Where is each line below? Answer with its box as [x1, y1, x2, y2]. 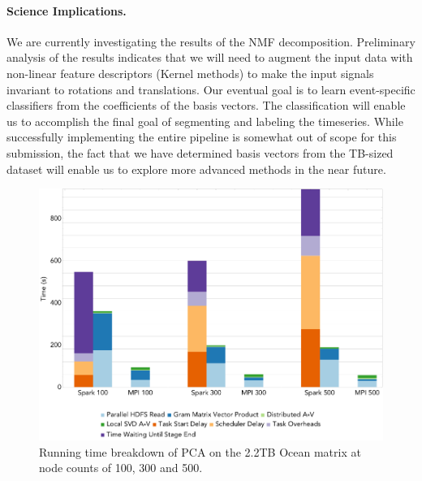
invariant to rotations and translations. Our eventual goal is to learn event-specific [6, 80, 416, 97]
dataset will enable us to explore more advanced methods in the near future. [6, 160, 386, 177]
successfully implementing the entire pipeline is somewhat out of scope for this [6, 128, 397, 145]
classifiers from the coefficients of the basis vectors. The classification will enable [6, 97, 406, 114]
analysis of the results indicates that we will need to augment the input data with [6, 49, 413, 66]
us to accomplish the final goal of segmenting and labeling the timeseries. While [6, 112, 403, 129]
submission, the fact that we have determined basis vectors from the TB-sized [6, 144, 394, 161]
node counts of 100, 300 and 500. [39, 459, 203, 476]
